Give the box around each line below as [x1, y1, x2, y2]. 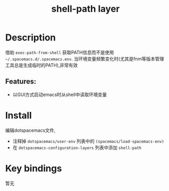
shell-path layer [51, 3, 120, 15]
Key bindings [5, 162, 62, 174]
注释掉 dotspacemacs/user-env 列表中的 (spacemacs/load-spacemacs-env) [12, 138, 164, 144]
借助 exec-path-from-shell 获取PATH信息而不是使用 [5, 49, 114, 55]
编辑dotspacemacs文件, [5, 127, 56, 133]
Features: [5, 77, 37, 86]
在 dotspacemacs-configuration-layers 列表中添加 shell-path [12, 144, 142, 151]
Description [5, 32, 56, 43]
